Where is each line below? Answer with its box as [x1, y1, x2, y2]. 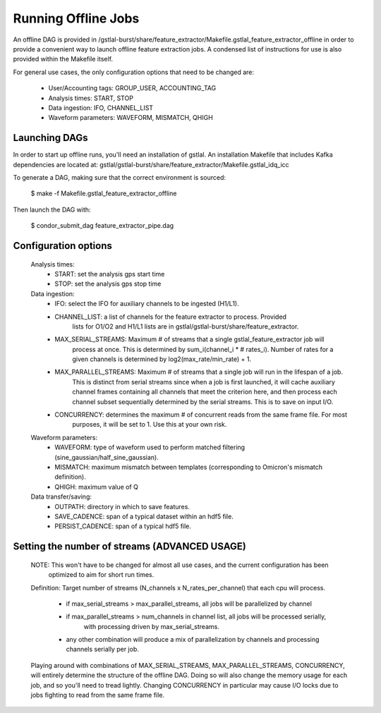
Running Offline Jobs [13, 11, 140, 26]
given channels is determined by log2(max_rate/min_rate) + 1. [72, 355, 252, 363]
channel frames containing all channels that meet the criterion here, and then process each [72, 388, 338, 396]
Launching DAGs [13, 132, 88, 144]
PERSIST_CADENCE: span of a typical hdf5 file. [54, 522, 192, 530]
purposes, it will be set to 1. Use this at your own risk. [72, 420, 227, 429]
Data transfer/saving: [30, 492, 92, 501]
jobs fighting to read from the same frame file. [30, 691, 165, 700]
